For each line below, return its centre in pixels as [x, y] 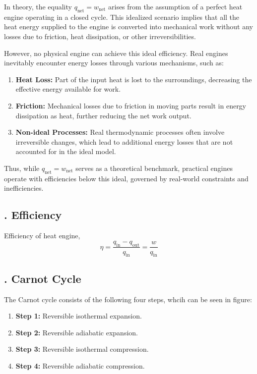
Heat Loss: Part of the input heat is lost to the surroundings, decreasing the [134, 79]
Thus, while [22, 168]
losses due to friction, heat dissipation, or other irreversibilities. [100, 36]
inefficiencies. [24, 188]
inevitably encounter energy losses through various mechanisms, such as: [114, 63]
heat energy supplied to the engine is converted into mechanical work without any [128, 27]
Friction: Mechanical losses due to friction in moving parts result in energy [131, 105]
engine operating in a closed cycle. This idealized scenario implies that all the [122, 17]
